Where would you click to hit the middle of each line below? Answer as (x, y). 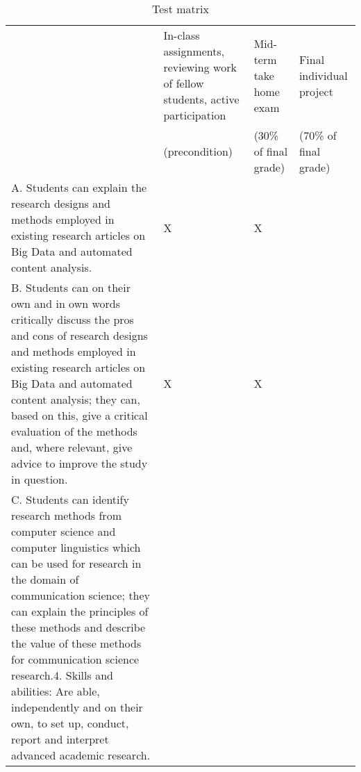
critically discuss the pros (73, 319)
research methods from (66, 515)
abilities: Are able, (56, 691)
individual (323, 75)
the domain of (45, 579)
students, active (201, 99)
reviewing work (200, 67)
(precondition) (198, 151)
